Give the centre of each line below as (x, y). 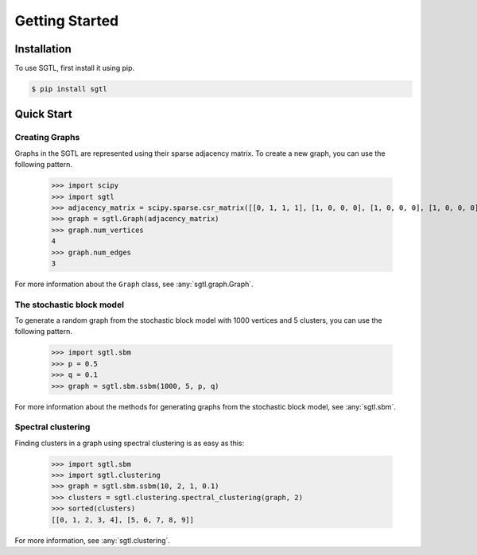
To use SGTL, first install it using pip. (75, 68)
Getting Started (67, 21)
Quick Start (43, 114)
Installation (43, 49)
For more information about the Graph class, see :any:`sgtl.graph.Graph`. (134, 284)
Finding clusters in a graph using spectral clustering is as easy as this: (130, 443)
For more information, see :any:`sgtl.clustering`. (93, 540)
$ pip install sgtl (69, 89)
